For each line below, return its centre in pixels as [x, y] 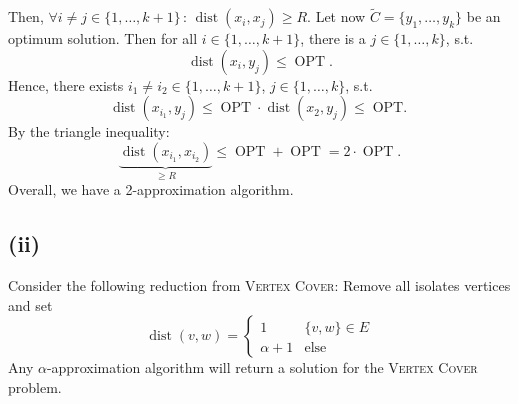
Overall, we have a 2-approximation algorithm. [151, 189]
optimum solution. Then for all [103, 38]
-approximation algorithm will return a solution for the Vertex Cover [262, 367]
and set [30, 304]
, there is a [333, 38]
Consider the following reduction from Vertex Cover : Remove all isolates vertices [259, 285]
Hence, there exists [66, 84]
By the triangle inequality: [89, 131]
